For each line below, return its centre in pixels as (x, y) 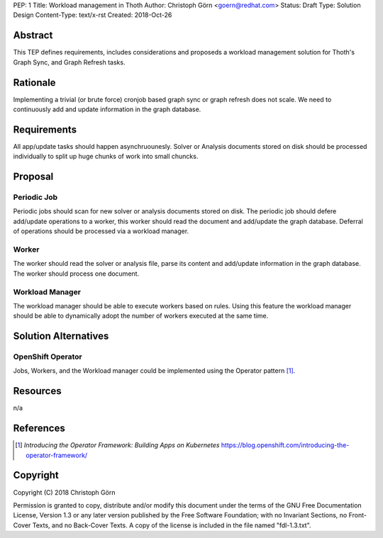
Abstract (33, 35)
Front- (357, 515)
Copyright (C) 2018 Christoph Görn (64, 492)
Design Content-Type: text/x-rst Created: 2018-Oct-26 (93, 15)
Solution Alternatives (61, 336)
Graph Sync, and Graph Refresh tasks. (69, 62)
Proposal (33, 177)
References (39, 428)
